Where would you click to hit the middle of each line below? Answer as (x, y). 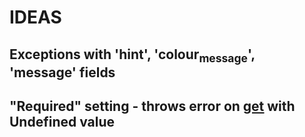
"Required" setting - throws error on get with (152, 106)
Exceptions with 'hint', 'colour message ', (132, 55)
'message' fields (62, 72)
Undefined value (62, 122)
